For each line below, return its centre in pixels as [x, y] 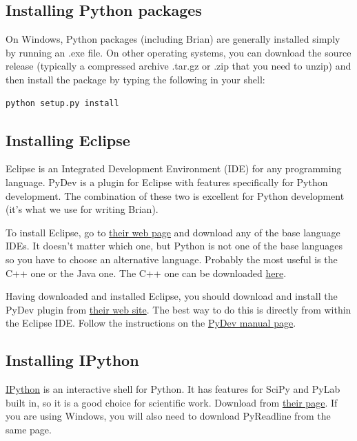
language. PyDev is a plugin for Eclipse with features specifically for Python [167, 182]
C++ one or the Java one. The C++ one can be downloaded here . [146, 273]
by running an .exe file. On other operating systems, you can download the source [178, 52]
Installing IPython [72, 360]
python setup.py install [62, 103]
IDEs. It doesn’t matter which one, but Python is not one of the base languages [174, 246]
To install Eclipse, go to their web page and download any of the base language [173, 232]
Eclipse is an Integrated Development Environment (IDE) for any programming [174, 168]
